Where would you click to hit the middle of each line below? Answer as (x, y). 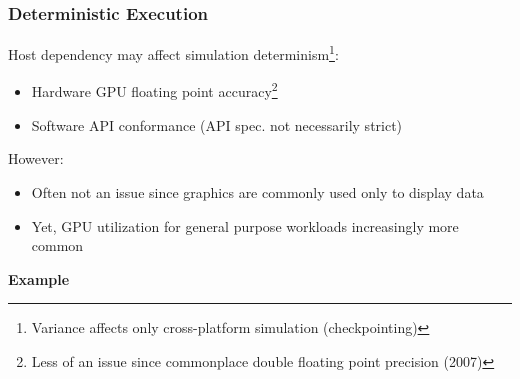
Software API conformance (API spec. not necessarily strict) (217, 124)
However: (36, 158)
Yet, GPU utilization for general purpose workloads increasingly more (245, 225)
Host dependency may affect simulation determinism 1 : (173, 52)
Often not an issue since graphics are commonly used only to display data (257, 191)
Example (39, 278)
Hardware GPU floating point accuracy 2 (154, 90)
